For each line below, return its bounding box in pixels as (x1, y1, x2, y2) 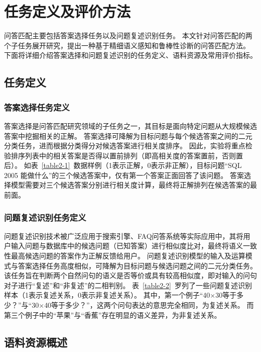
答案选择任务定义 (4, 101, 70, 113)
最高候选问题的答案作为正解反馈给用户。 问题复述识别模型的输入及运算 (11, 250, 245, 261)
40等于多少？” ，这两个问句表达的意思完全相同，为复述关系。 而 (44, 300, 254, 310)
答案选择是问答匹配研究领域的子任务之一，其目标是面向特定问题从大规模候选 (4, 120, 257, 131)
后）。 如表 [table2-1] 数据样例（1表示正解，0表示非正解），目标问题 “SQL (4, 160, 242, 170)
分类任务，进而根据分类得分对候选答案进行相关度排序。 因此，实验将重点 (4, 140, 245, 151)
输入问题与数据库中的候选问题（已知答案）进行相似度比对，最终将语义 (11, 240, 243, 251)
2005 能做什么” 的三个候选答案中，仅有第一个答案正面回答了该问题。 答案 (4, 169, 244, 180)
